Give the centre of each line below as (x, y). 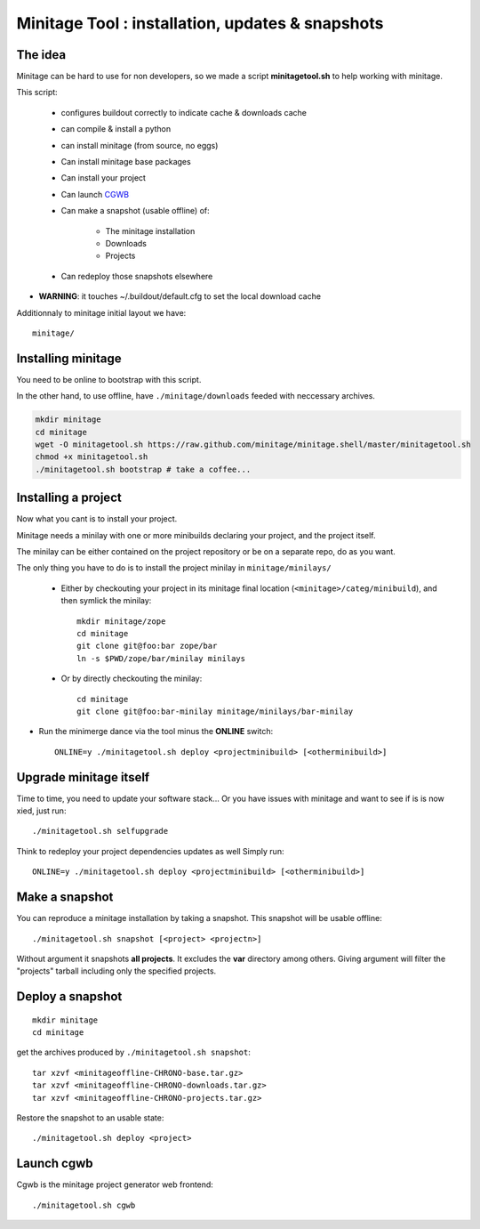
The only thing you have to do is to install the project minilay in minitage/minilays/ (174, 568)
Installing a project (69, 498)
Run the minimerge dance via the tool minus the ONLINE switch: (156, 732)
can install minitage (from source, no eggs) (140, 145)
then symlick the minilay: (106, 601)
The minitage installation (150, 230)
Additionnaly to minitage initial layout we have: (101, 312)
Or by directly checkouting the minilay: (132, 679)
